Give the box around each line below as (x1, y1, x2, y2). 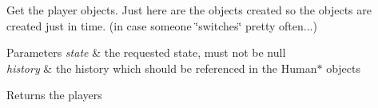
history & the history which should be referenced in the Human (6, 59, 317, 76)
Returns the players (6, 86, 102, 103)
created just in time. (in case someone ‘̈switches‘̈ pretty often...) (6, 17, 317, 34)
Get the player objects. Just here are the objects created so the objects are (6, 2, 372, 18)
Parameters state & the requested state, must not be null (6, 44, 286, 61)
